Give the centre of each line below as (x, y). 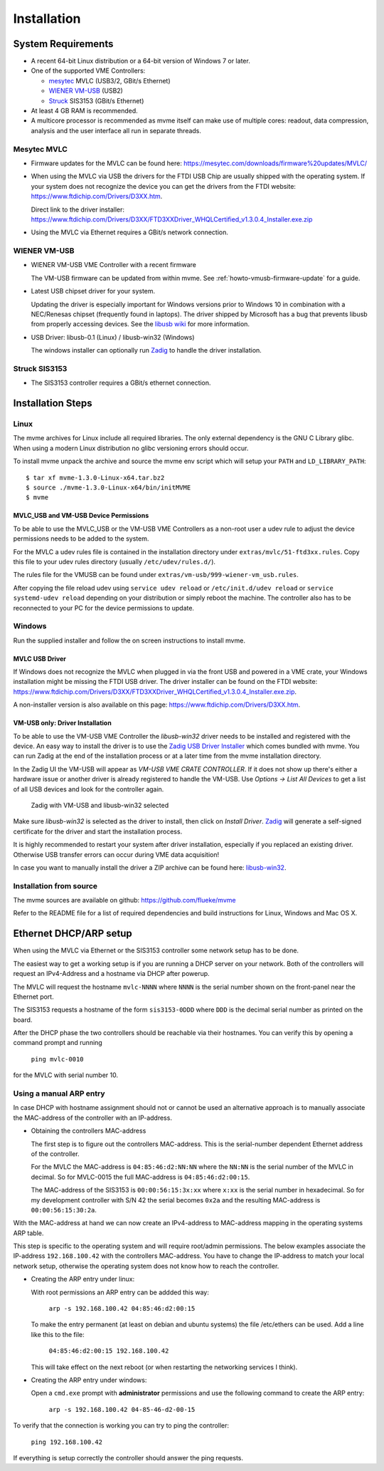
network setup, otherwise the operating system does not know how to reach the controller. (146, 1266)
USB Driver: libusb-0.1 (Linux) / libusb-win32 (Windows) (113, 337)
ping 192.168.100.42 (67, 1442)
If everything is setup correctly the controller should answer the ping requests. (128, 1457)
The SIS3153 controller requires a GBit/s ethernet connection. (121, 383)
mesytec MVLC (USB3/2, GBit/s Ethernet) (110, 80)
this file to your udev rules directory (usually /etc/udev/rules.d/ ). (114, 561)
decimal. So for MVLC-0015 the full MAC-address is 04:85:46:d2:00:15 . (140, 1177)
